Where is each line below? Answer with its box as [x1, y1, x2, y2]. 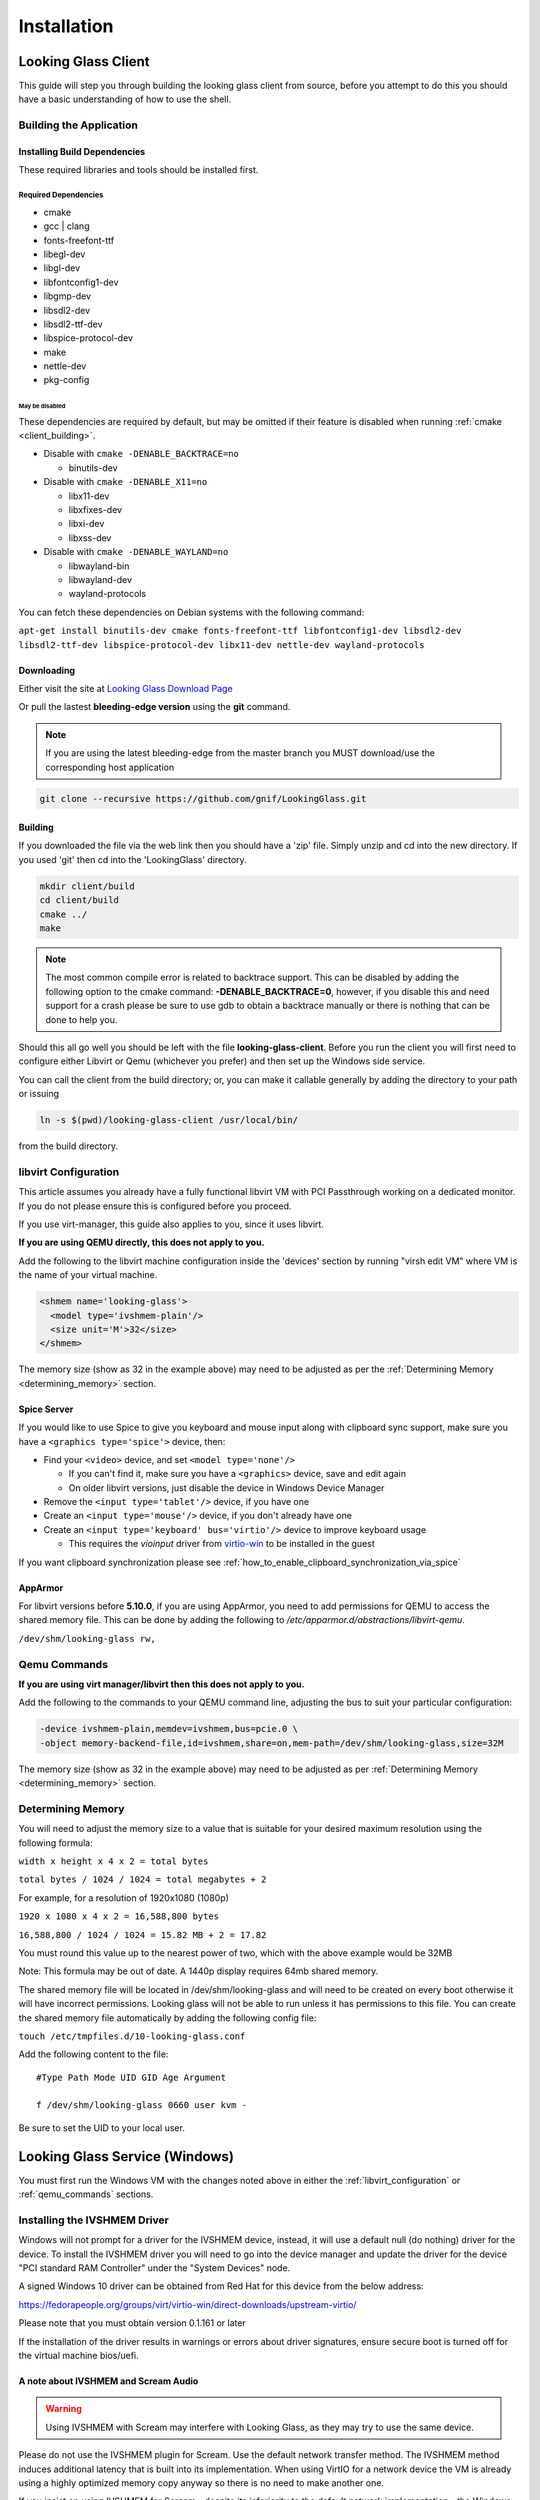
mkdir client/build [39, 880, 135, 892]
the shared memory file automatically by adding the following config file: [18, 2011, 317, 2024]
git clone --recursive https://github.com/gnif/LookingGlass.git [39, 793, 367, 804]
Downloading [18, 664, 75, 676]
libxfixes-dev [68, 504, 123, 516]
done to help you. [45, 1013, 118, 1025]
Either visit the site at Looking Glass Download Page [18, 682, 234, 694]
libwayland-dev [68, 574, 133, 585]
